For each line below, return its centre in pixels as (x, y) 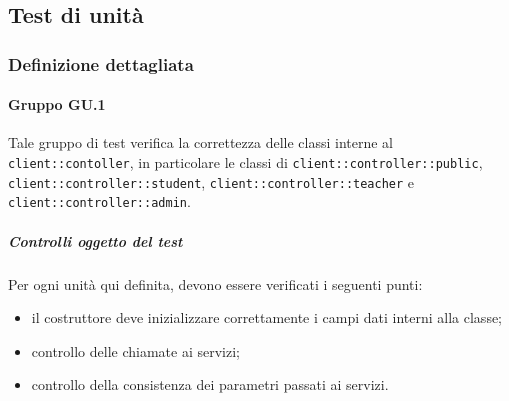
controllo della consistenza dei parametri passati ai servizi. (210, 384)
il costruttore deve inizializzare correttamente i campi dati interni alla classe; (266, 317)
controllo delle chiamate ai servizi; (135, 350)
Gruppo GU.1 (57, 104)
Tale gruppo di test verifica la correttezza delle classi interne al (200, 142)
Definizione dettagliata (101, 63)
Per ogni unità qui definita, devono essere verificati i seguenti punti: (215, 283)
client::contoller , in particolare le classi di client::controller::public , (245, 162)
